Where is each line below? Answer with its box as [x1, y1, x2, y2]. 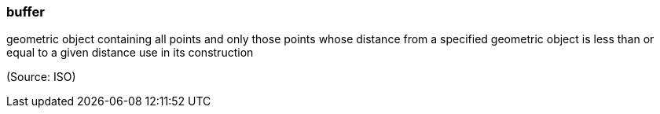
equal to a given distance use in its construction [6, 46, 254, 60]
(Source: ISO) [6, 70, 76, 84]
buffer [6, 4, 45, 20]
